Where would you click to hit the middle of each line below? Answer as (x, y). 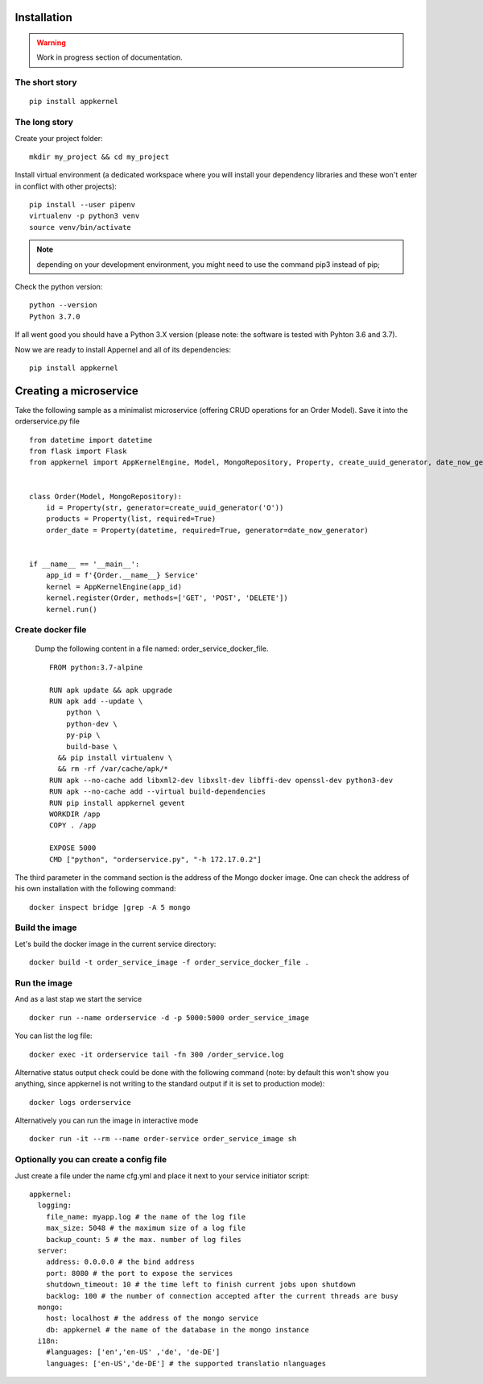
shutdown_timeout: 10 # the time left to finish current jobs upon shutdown (201, 1285)
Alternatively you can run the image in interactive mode (107, 1120)
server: (52, 1251)
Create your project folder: (59, 138)
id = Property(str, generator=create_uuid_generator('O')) (165, 508)
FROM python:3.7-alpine (96, 667)
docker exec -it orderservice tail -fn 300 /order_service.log (157, 1054)
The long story (44, 123)
